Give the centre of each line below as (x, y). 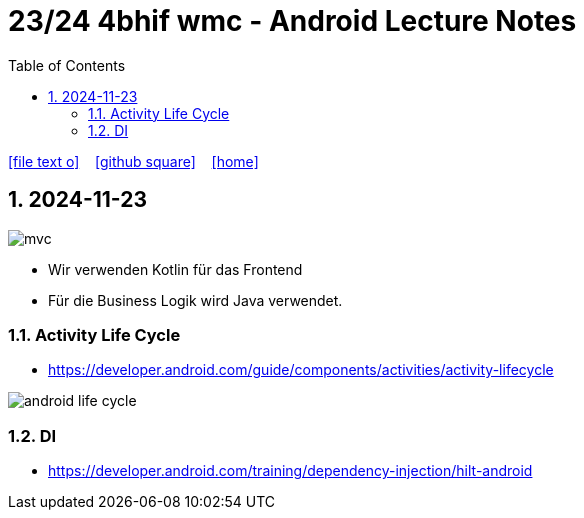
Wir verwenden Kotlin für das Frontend (175, 269)
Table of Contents (67, 65)
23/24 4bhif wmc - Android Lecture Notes (292, 21)
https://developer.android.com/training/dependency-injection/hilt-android (290, 471)
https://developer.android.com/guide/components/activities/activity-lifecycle (301, 370)
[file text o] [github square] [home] (133, 161)
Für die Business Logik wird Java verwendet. (195, 300)
